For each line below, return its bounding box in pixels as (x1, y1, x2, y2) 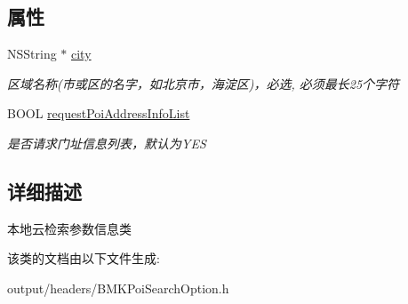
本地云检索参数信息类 (7, 219, 132, 237)
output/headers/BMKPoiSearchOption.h (7, 278, 229, 297)
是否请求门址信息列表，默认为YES (7, 133, 206, 152)
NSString (7, 44, 57, 63)
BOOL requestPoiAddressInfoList (7, 104, 190, 123)
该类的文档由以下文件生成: (7, 249, 160, 268)
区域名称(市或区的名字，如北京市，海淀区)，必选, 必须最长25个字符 (7, 74, 400, 92)
